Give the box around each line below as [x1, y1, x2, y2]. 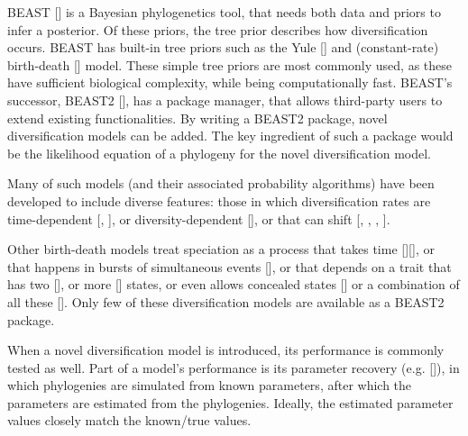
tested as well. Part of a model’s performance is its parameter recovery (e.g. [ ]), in [7, 358, 460, 377]
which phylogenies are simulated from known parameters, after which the [7, 376, 412, 395]
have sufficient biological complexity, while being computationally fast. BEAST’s [7, 73, 453, 92]
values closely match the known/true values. [7, 411, 252, 430]
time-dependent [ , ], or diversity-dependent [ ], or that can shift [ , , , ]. [7, 209, 390, 228]
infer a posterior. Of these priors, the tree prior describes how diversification [7, 20, 428, 39]
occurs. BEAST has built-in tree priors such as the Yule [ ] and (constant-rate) [7, 38, 439, 57]
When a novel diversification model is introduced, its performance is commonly [7, 341, 445, 359]
